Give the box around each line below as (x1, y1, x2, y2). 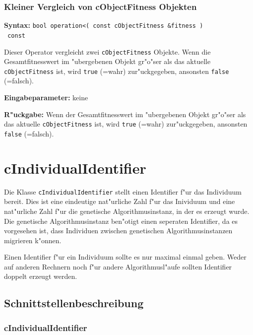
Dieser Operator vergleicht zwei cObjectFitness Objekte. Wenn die (4, 46, 211, 57)
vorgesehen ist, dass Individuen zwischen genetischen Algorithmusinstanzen (4, 225, 233, 236)
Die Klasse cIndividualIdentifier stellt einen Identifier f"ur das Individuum (4, 186, 242, 197)
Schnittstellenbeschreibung (4, 295, 144, 311)
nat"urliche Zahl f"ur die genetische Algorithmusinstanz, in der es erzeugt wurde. (4, 205, 250, 216)
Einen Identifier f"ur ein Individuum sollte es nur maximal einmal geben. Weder (4, 252, 247, 262)
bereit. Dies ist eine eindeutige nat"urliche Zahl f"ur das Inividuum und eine (4, 196, 235, 206)
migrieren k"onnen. (4, 235, 62, 245)
